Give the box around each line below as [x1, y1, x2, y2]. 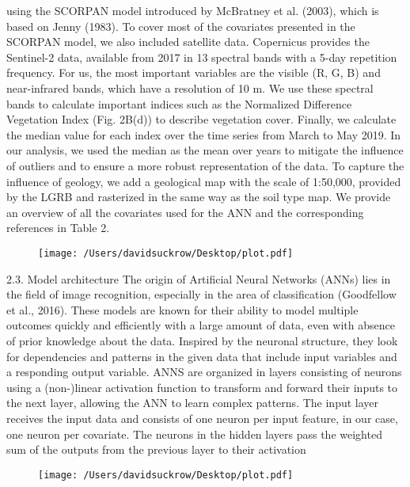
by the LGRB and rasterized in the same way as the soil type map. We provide [6, 188, 391, 205]
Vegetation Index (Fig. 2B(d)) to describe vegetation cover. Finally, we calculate [6, 111, 397, 127]
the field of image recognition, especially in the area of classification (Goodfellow [6, 286, 397, 302]
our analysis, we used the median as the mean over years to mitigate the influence [6, 142, 404, 158]
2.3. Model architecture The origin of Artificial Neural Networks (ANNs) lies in [6, 270, 391, 287]
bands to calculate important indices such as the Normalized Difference [6, 95, 352, 112]
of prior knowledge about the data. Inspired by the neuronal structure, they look [6, 332, 398, 348]
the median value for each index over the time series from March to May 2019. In [6, 126, 401, 143]
